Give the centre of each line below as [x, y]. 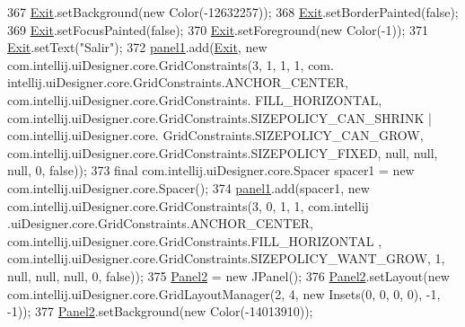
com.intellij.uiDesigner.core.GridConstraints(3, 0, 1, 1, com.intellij [188, 205]
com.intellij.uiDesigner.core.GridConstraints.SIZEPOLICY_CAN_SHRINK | [219, 117]
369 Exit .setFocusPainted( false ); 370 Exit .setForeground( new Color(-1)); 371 [218, 29]
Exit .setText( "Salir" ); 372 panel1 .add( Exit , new [137, 47]
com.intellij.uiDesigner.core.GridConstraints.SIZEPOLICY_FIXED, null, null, [223, 152]
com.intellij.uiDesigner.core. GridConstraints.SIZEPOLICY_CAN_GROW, [215, 135]
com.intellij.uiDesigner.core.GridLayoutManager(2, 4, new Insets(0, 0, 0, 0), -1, [224, 293]
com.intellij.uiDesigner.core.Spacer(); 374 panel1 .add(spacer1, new [189, 187]
